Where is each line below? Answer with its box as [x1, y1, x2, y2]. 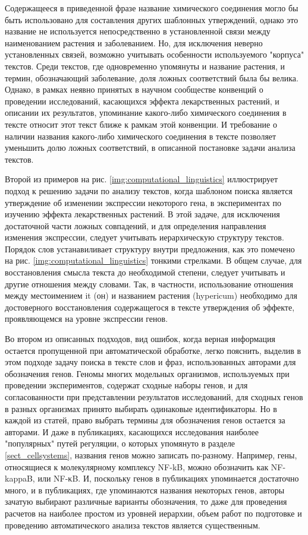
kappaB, [5, 472, 35, 485]
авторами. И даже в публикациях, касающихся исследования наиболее [5, 425, 259, 438]
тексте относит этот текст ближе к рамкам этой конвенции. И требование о [5, 118, 277, 130]
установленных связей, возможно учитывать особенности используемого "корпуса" [5, 48, 304, 61]
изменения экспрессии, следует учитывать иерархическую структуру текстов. [5, 231, 284, 243]
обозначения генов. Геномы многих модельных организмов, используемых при [5, 367, 290, 379]
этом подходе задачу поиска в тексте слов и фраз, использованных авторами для [5, 356, 296, 368]
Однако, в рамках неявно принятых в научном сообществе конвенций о [5, 83, 263, 96]
